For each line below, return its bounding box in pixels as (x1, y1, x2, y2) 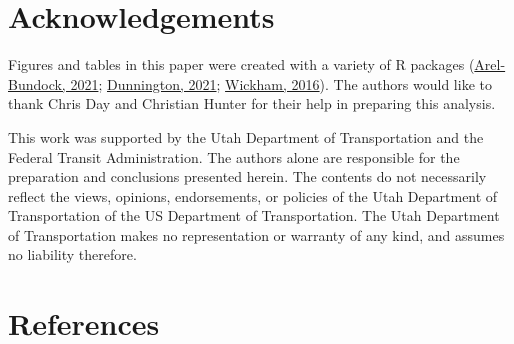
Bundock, (8, 73, 66, 94)
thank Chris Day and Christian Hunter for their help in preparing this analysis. (8, 93, 496, 114)
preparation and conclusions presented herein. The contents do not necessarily (8, 166, 487, 187)
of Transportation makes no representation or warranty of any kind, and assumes (8, 224, 505, 245)
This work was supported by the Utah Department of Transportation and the (8, 126, 484, 147)
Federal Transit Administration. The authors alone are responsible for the (8, 146, 460, 167)
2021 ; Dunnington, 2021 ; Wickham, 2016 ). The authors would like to (70, 73, 492, 94)
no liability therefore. (8, 244, 137, 265)
